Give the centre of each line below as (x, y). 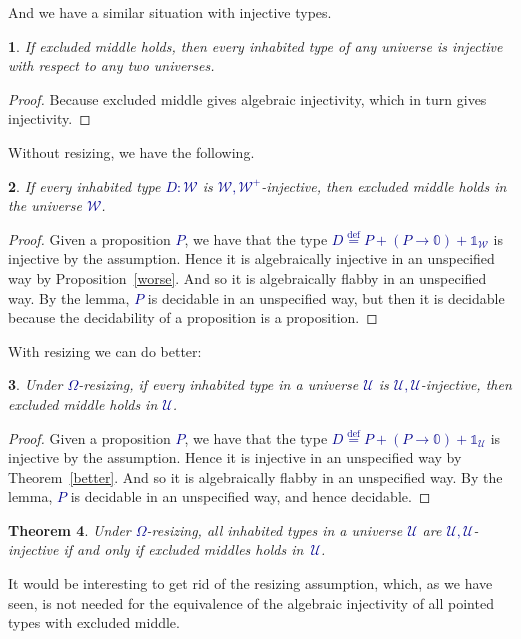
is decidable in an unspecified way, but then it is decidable (326, 297)
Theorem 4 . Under (69, 529)
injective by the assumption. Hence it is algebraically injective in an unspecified (251, 258)
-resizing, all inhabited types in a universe (274, 529)
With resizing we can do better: (105, 350)
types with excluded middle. (94, 622)
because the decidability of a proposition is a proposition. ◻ (193, 317)
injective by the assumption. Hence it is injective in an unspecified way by (235, 457)
